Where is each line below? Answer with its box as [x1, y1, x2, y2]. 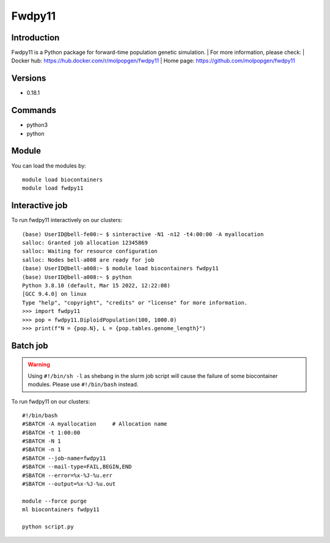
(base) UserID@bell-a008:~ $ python [22, 273, 132, 281]
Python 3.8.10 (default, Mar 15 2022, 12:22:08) [22, 282, 170, 289]
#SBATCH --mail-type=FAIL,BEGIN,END [22, 464, 132, 470]
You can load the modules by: [11, 162, 87, 169]
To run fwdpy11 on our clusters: [11, 397, 90, 405]
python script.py [22, 523, 74, 530]
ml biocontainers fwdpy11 [22, 506, 100, 513]
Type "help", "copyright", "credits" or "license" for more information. [22, 299, 248, 306]
